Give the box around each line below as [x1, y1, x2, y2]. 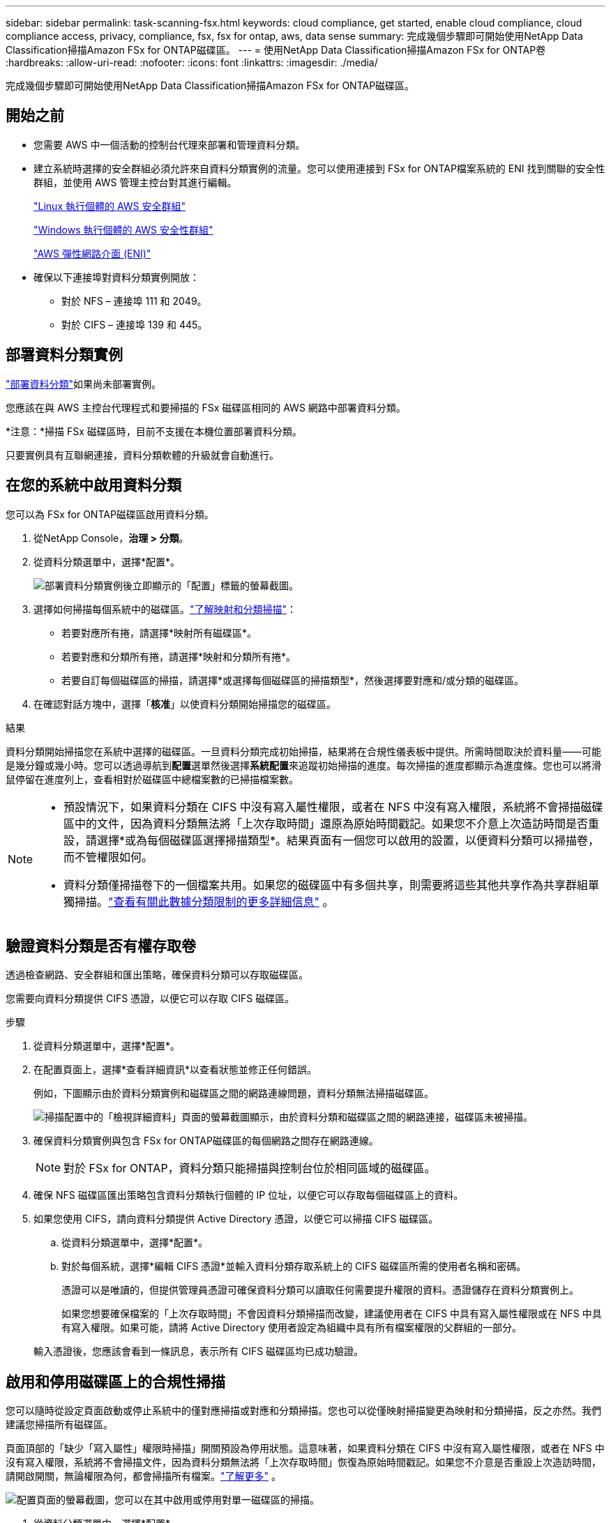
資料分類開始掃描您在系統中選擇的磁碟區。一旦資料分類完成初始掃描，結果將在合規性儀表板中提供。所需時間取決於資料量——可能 [6, 745, 601, 757]
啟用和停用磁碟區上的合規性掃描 [6, 1372, 225, 1391]
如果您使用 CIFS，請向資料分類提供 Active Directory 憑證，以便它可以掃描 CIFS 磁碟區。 [33, 1213, 439, 1225]
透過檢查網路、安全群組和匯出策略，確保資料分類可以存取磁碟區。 [6, 969, 308, 981]
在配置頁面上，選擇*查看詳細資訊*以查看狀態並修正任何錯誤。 [33, 1063, 317, 1076]
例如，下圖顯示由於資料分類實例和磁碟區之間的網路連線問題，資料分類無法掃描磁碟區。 [33, 1087, 434, 1100]
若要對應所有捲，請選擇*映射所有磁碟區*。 [61, 626, 257, 639]
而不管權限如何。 [63, 849, 153, 864]
